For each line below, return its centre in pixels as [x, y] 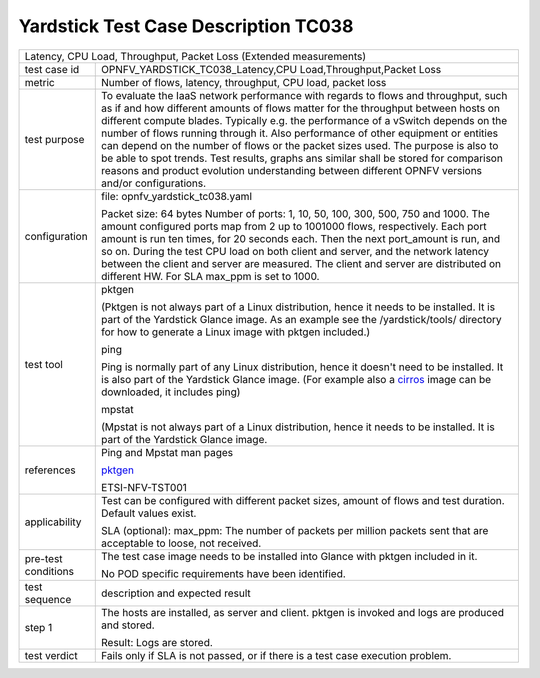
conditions [49, 571]
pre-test [44, 558]
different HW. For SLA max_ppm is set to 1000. [210, 276]
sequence [48, 599]
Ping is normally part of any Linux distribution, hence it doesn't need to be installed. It [302, 367]
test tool [44, 364]
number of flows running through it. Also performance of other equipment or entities [300, 133]
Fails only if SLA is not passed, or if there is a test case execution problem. [276, 655]
